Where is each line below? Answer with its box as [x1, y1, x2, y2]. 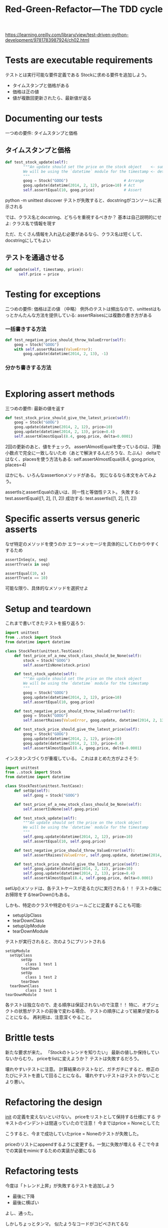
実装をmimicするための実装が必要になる [13, 1147, 96, 1153]
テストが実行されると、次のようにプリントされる [5, 939, 106, 945]
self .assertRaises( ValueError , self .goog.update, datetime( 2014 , [23, 852, 162, 857]
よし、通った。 [5, 1210, 36, 1216]
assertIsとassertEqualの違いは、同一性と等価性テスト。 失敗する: [5, 489, 140, 495]
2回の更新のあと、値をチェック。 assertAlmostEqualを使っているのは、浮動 [5, 443, 161, 449]
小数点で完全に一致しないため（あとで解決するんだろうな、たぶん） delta [5, 450, 156, 456]
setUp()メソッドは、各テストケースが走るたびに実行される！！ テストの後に [5, 885, 162, 891]
